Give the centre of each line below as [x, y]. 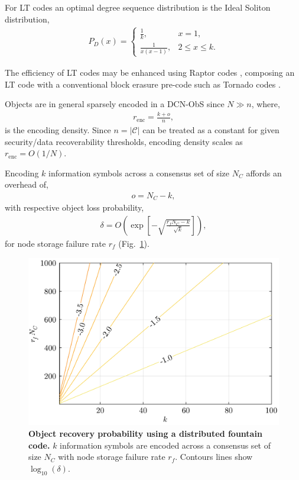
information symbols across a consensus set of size [139, 173]
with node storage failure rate [112, 457]
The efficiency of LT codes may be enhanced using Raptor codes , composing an [150, 72]
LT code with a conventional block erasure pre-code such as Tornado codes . [143, 84]
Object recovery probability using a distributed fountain [145, 433]
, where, [266, 104]
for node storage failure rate [55, 243]
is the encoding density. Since [58, 129]
